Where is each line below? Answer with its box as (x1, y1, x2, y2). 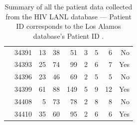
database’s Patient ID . (33, 30, 104, 41)
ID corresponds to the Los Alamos (16, 21, 121, 31)
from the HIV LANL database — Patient (5, 11, 132, 21)
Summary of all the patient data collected (4, 1, 133, 11)
